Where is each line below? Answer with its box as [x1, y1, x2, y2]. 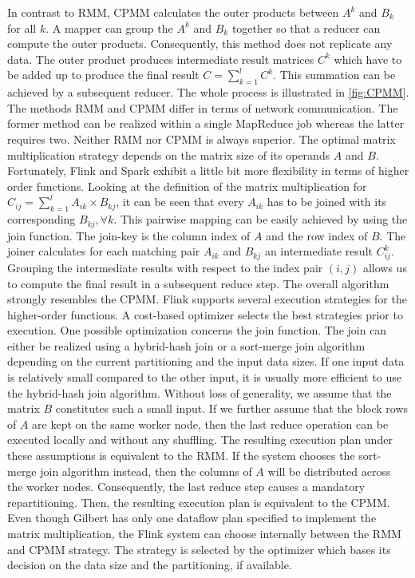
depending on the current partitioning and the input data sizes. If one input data [7, 353, 405, 370]
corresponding [7, 211, 76, 228]
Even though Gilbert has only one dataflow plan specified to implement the [7, 509, 377, 526]
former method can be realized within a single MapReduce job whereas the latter [7, 115, 405, 132]
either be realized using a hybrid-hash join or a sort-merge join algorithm [7, 337, 366, 354]
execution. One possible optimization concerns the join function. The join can [7, 322, 387, 338]
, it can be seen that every [116, 193, 244, 210]
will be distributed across [267, 462, 391, 479]
